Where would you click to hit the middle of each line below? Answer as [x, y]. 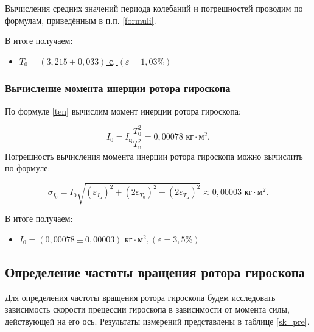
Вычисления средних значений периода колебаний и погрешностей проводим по [154, 8]
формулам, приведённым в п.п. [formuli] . [81, 20]
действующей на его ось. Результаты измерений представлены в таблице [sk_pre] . [157, 321]
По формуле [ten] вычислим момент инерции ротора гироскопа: [123, 111]
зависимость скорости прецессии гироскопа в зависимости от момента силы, [147, 309]
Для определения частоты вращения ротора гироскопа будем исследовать [140, 297]
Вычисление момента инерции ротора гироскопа [118, 88]
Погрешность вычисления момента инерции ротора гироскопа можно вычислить [154, 156]
